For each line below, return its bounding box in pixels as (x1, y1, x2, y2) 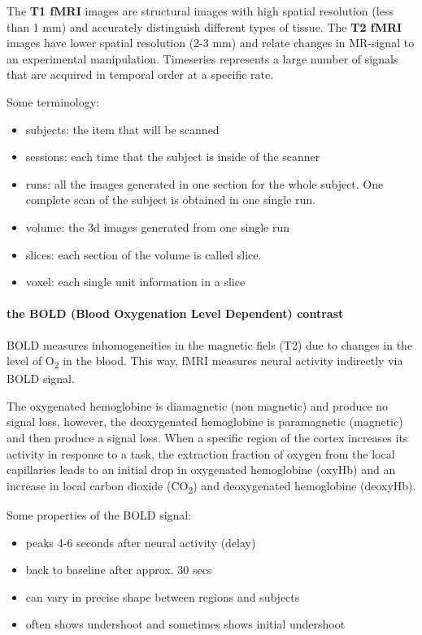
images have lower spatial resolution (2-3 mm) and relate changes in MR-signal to (7, 34, 415, 51)
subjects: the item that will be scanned (25, 120, 220, 137)
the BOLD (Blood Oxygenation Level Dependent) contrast (7, 305, 344, 322)
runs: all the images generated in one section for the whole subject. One (25, 175, 384, 192)
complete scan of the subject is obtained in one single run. (25, 191, 315, 208)
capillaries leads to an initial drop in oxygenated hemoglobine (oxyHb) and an (7, 461, 396, 478)
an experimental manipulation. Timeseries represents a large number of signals (7, 50, 398, 67)
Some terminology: (7, 93, 99, 110)
